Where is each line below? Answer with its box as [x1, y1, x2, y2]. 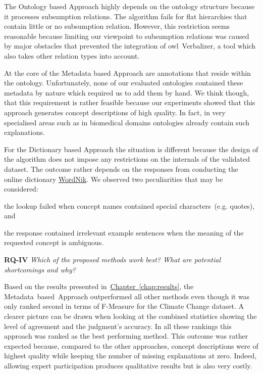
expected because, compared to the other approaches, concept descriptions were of [4, 340, 258, 351]
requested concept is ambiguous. [4, 237, 104, 248]
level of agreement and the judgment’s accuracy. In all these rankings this [4, 320, 232, 331]
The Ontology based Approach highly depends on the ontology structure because [4, 1, 255, 11]
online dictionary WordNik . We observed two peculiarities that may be [4, 173, 223, 184]
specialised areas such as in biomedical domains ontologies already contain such [4, 117, 249, 127]
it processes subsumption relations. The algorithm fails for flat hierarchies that [4, 11, 247, 21]
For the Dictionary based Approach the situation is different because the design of [4, 144, 258, 154]
